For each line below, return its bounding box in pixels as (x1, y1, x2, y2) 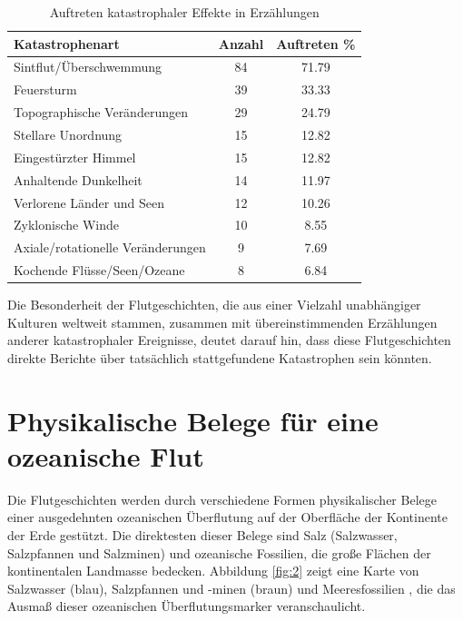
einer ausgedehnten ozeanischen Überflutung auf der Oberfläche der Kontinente (7, 508, 448, 527)
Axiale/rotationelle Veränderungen (14, 238, 206, 257)
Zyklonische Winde (14, 215, 119, 234)
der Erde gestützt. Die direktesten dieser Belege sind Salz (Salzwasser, (7, 526, 398, 544)
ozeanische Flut (7, 437, 204, 474)
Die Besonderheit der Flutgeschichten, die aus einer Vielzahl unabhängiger (7, 295, 421, 314)
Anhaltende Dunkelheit (14, 170, 143, 189)
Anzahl (218, 34, 264, 53)
